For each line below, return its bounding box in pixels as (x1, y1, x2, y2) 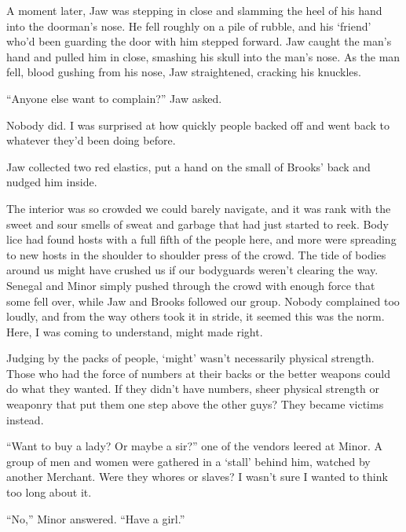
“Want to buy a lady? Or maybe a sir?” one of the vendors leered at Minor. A (6, 438, 383, 454)
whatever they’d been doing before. (6, 132, 176, 149)
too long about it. (6, 484, 92, 501)
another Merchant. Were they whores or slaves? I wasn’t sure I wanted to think (6, 468, 388, 485)
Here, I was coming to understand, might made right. (6, 323, 263, 339)
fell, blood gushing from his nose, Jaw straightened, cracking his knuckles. (6, 64, 361, 80)
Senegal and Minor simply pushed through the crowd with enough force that (6, 277, 375, 293)
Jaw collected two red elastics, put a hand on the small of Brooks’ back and (6, 158, 371, 174)
